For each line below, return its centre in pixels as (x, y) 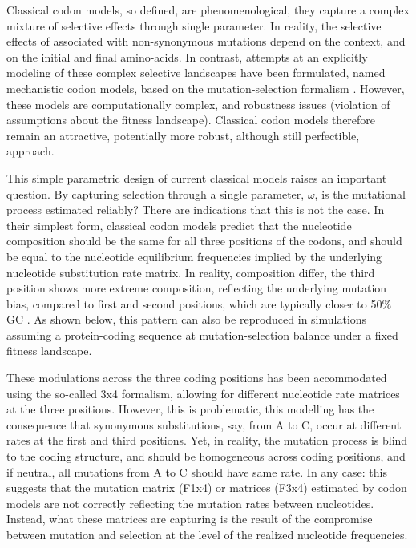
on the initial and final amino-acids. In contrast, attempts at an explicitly (187, 56)
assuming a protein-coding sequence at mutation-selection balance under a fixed (202, 334)
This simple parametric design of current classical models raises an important (197, 177)
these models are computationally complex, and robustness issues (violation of (198, 104)
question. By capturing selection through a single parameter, (155, 193)
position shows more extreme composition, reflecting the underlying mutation (197, 288)
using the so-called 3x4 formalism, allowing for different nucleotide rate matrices (203, 393)
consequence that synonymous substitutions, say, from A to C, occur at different (204, 424)
